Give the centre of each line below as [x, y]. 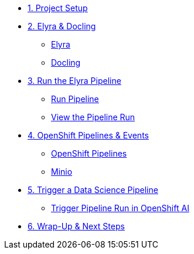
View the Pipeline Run [93, 117]
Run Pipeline [75, 99]
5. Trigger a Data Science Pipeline [93, 190]
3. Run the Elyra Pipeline [74, 81]
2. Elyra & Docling [62, 26]
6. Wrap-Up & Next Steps [76, 226]
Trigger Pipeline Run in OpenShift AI [120, 208]
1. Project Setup [58, 8]
